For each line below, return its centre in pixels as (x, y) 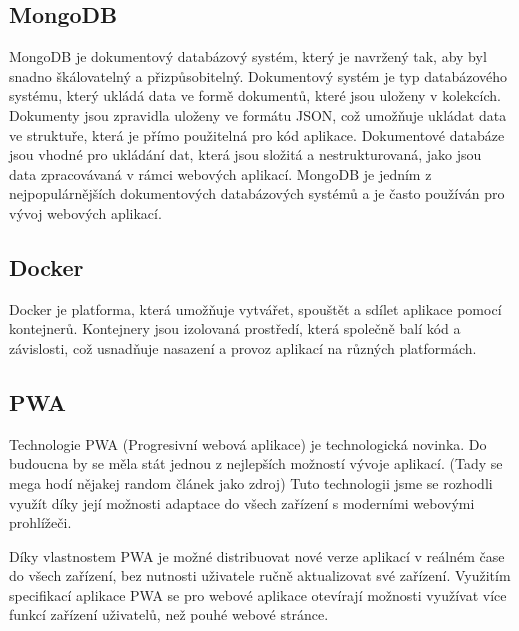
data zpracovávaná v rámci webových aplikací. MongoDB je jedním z (220, 173)
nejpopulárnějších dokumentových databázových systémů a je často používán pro (257, 193)
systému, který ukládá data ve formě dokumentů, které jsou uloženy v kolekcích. (255, 95)
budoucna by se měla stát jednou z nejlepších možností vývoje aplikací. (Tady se (256, 463)
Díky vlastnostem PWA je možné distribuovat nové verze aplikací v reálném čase (257, 555)
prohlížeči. (40, 522)
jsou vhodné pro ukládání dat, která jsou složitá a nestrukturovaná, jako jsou (245, 154)
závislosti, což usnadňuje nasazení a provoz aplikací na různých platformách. (243, 347)
